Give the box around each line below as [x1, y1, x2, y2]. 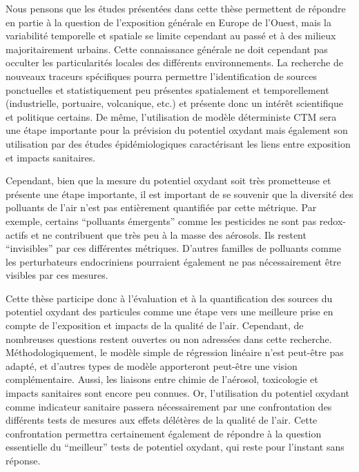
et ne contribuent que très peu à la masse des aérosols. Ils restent [31, 227, 307, 242]
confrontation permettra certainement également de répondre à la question [6, 426, 322, 440]
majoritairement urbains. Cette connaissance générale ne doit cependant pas [6, 41, 328, 56]
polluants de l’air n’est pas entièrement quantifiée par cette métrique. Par [6, 200, 317, 215]
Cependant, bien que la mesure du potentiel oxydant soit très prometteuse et [6, 173, 331, 188]
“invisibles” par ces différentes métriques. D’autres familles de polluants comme [6, 241, 341, 255]
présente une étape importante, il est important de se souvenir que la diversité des [6, 186, 353, 201]
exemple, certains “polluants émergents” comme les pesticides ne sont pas [6, 213, 317, 228]
